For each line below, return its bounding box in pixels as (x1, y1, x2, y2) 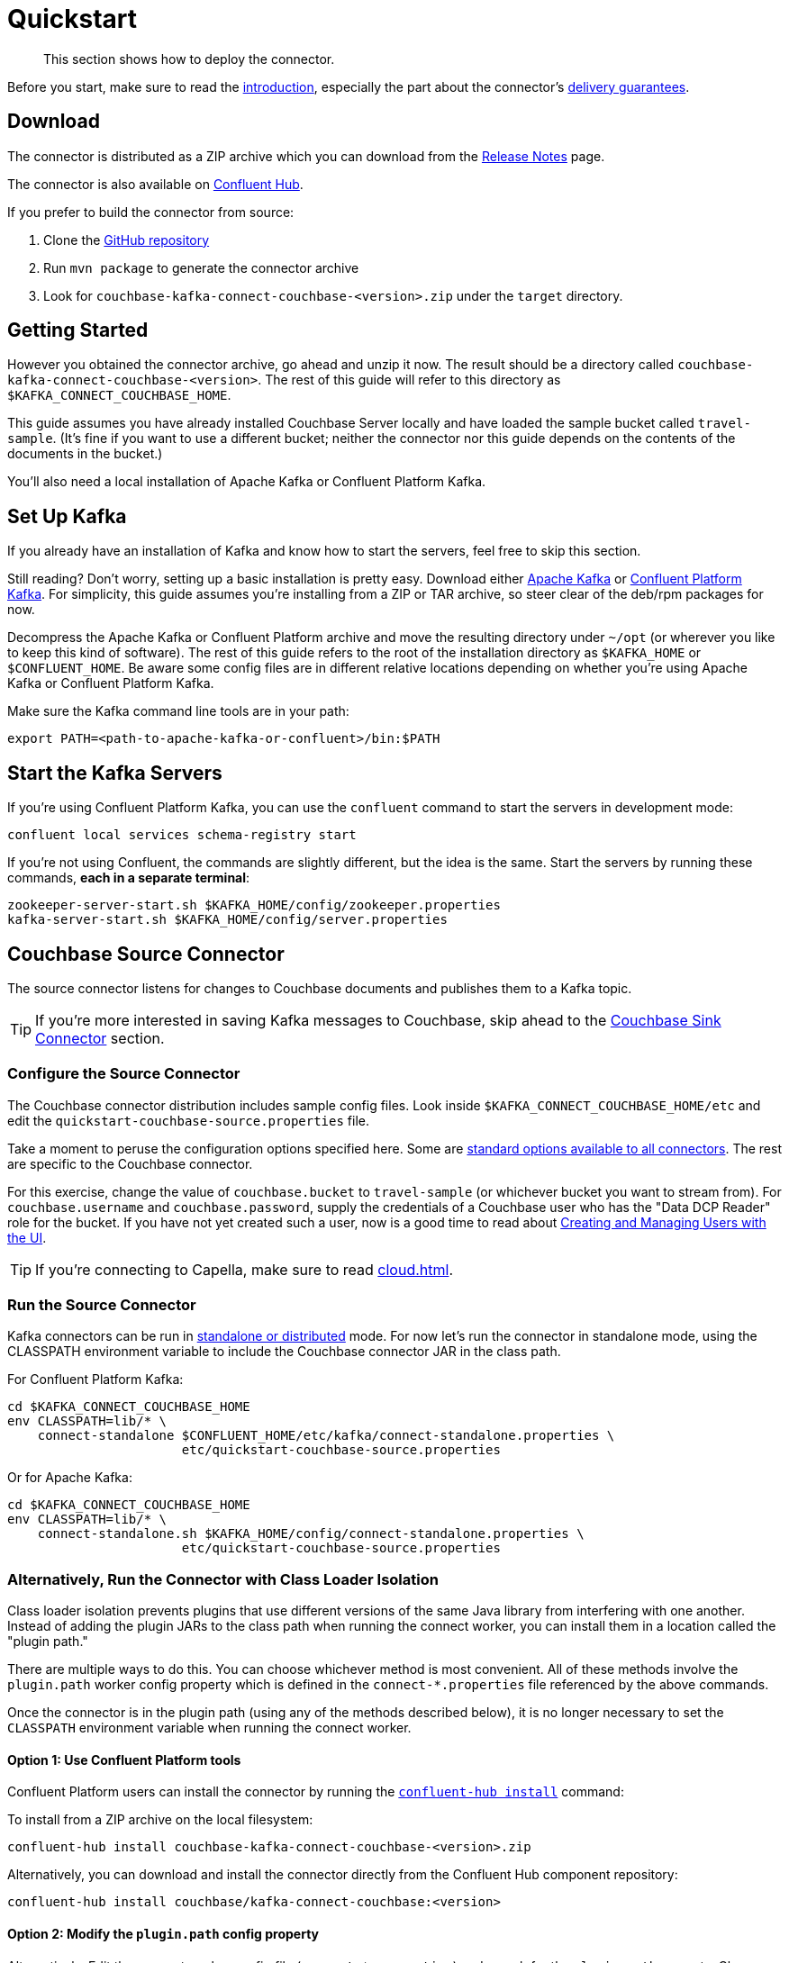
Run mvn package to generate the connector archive (43, 259, 359, 276)
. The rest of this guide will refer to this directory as (258, 372, 561, 388)
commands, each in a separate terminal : (7, 870, 250, 886)
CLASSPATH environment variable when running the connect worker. (7, 1720, 412, 1736)
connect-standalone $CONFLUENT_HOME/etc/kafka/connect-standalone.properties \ (37, 1428, 615, 1443)
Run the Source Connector (7, 1296, 196, 1315)
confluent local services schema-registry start (7, 828, 357, 843)
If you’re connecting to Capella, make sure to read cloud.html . (35, 1260, 454, 1279)
